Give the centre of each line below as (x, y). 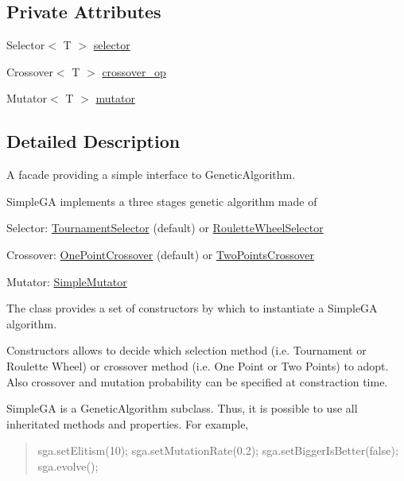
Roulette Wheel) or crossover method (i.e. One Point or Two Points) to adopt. (198, 365)
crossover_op (134, 71)
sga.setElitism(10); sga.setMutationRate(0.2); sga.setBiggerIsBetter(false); (218, 450)
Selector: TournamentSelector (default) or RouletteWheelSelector (165, 228)
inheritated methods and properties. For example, (128, 423)
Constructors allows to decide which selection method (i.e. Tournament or (186, 350)
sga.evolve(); (68, 465)
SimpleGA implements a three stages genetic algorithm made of (162, 201)
